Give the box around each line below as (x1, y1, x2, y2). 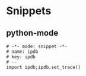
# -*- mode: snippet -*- (6, 43, 68, 49)
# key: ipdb (6, 54, 36, 60)
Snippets (6, 4, 52, 18)
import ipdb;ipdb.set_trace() (6, 64, 81, 70)
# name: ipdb (6, 49, 39, 55)
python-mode (6, 28, 59, 38)
